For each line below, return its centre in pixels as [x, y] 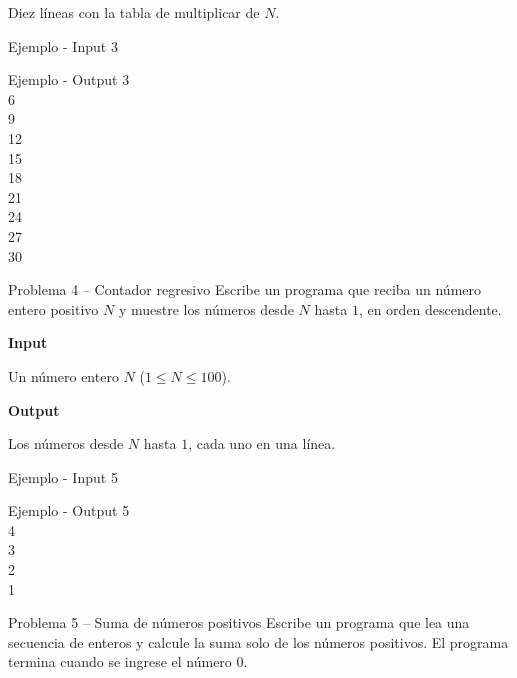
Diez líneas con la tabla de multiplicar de [134, 12]
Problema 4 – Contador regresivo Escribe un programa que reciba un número [245, 289]
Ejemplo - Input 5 [63, 476]
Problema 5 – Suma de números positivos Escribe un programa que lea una [239, 622]
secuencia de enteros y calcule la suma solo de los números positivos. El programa [258, 641]
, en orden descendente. [430, 308]
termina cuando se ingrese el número [120, 661]
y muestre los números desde [206, 308]
